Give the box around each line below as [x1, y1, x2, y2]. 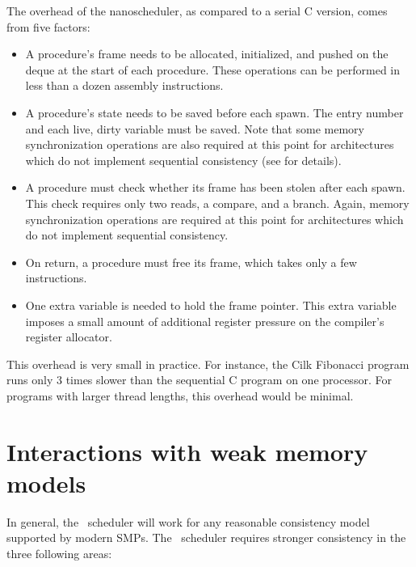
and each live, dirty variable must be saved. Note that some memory [25, 120, 364, 137]
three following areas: [6, 544, 112, 561]
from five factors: [6, 18, 90, 35]
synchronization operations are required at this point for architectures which [25, 210, 404, 227]
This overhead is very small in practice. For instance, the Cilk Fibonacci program [6, 355, 410, 372]
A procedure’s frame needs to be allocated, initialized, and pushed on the [25, 45, 389, 62]
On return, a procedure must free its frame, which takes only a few [25, 253, 357, 270]
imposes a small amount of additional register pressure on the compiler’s [25, 312, 384, 329]
